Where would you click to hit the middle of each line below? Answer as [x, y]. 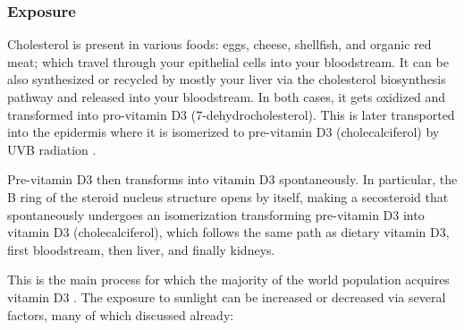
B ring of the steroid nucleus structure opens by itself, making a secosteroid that [228, 196]
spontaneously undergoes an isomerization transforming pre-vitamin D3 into [216, 214]
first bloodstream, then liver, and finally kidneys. [141, 249]
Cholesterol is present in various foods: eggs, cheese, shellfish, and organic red [219, 44]
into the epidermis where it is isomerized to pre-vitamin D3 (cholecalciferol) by [224, 132]
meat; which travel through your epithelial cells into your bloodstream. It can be [228, 61]
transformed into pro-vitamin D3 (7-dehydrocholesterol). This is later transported [231, 114]
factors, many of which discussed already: [121, 314]
